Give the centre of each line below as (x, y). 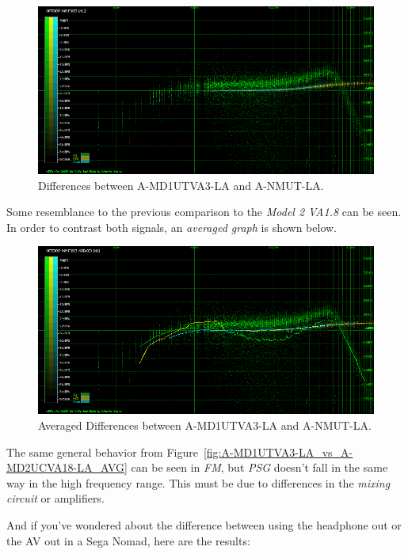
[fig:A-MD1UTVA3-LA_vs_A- (278, 452)
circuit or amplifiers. (55, 498)
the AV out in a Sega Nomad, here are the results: (128, 540)
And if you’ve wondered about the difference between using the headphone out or (204, 524)
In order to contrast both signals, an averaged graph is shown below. (172, 227)
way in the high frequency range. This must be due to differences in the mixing (198, 482)
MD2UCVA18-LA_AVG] (67, 467)
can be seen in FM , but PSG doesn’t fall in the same (259, 467)
